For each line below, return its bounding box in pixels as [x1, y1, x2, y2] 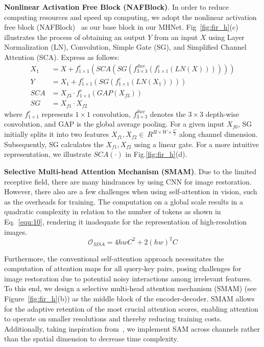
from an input [154, 31, 198, 42]
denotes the [150, 108, 186, 119]
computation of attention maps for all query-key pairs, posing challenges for [4, 263, 242, 274]
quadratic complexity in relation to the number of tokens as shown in [4, 206, 221, 217]
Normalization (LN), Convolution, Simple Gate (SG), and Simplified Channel [4, 42, 247, 52]
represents [41, 108, 73, 119]
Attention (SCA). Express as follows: [4, 51, 119, 62]
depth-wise [205, 108, 239, 119]
